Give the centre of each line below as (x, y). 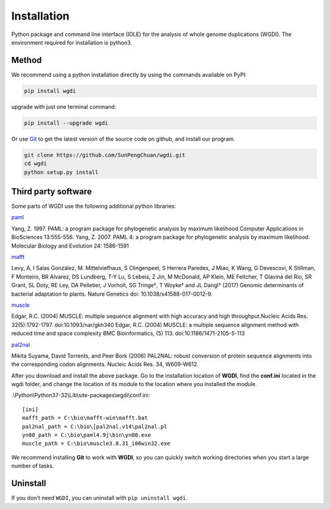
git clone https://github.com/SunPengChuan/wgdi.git (105, 155)
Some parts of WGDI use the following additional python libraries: (94, 206)
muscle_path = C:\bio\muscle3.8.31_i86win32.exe (96, 444)
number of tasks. (33, 466)
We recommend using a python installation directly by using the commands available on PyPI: (129, 75)
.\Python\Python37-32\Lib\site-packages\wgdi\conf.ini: (81, 395)
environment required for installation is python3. (72, 42)
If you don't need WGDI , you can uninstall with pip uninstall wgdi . (99, 498)
